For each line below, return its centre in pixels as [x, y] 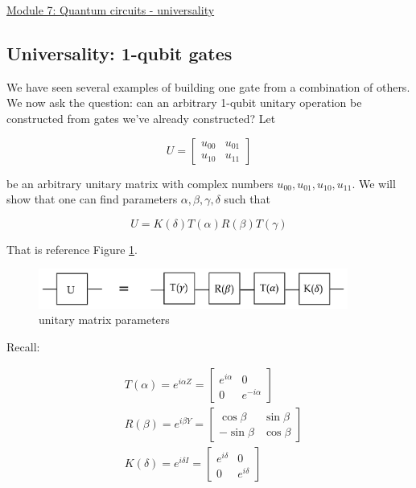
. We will [374, 183]
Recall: [23, 346]
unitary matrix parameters [104, 320]
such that [247, 199]
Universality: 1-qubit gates [119, 53]
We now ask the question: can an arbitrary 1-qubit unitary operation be [184, 103]
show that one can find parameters [92, 199]
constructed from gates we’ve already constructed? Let [141, 118]
